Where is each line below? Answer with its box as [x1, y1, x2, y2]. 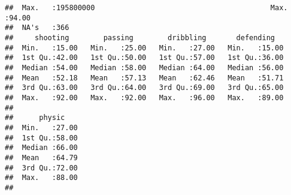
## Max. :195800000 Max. [5, 4, 288, 12]
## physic [5, 113, 65, 122]
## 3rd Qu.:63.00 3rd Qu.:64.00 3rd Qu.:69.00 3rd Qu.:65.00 [5, 83, 284, 92]
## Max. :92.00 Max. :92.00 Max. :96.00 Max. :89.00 [5, 93, 284, 102]
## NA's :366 [5, 23, 69, 32]
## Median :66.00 [5, 143, 78, 152]
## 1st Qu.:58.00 [5, 133, 78, 142]
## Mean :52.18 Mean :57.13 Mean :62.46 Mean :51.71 [5, 73, 284, 82]
